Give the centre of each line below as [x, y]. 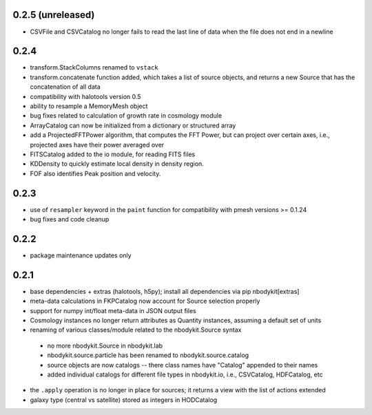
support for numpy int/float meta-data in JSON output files [113, 310]
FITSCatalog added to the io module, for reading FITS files [113, 154]
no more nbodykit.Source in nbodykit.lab [105, 345]
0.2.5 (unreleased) [54, 15]
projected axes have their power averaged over [97, 145]
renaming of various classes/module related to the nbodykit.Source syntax [136, 330]
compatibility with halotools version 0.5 [85, 96]
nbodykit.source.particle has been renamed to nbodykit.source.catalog [148, 355]
